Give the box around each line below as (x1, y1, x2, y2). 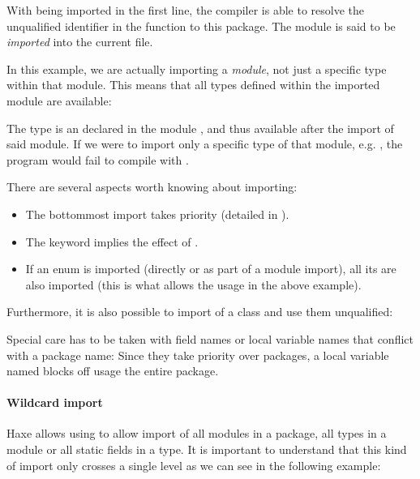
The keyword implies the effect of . (25, 233, 199, 250)
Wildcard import (6, 394, 103, 411)
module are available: (6, 92, 112, 109)
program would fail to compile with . (6, 151, 189, 168)
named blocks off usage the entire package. (6, 362, 219, 379)
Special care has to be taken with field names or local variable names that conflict (6, 330, 414, 347)
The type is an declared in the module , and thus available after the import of (6, 119, 394, 136)
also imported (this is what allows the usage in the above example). (25, 276, 362, 293)
